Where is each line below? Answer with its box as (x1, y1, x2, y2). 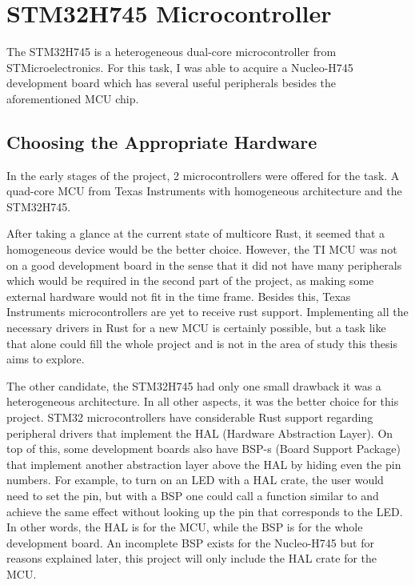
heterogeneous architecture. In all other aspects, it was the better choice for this (6, 393, 399, 410)
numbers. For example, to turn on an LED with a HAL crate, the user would (6, 471, 384, 488)
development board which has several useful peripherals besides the (6, 74, 337, 91)
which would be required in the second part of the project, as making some (6, 272, 374, 289)
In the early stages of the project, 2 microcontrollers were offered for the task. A (6, 166, 400, 183)
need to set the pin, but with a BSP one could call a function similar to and (6, 487, 379, 503)
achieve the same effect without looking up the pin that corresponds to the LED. (6, 503, 403, 519)
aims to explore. (6, 351, 85, 367)
